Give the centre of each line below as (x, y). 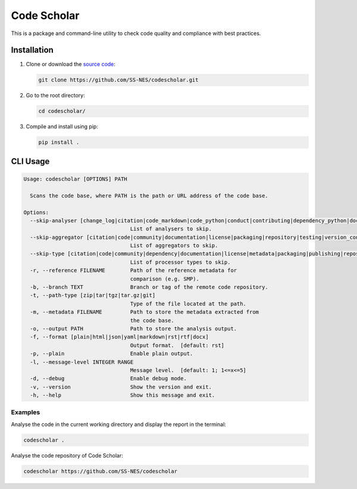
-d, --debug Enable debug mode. (108, 378)
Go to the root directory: (56, 96)
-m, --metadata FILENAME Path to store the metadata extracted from (144, 312)
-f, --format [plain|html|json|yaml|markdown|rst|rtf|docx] (119, 337)
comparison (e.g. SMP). (165, 279)
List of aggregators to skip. (174, 246)
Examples (26, 412)
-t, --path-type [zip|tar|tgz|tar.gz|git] (93, 295)
